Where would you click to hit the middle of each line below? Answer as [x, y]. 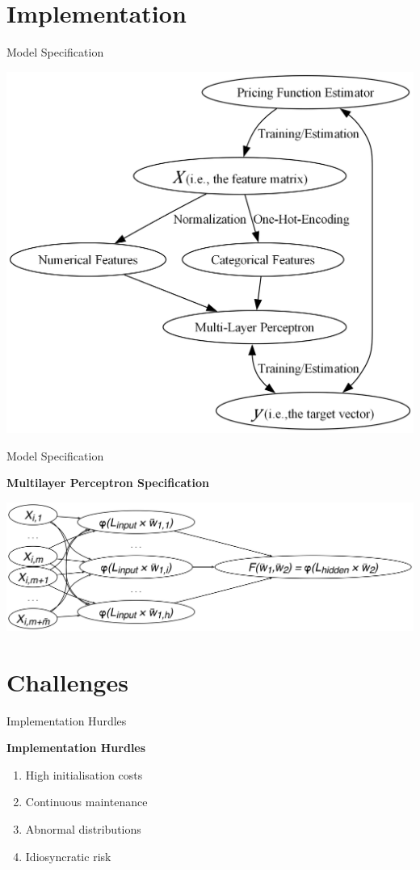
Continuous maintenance [86, 802]
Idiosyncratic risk [68, 856]
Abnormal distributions [83, 828]
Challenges [67, 681]
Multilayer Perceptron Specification [108, 483]
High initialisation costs [84, 774]
